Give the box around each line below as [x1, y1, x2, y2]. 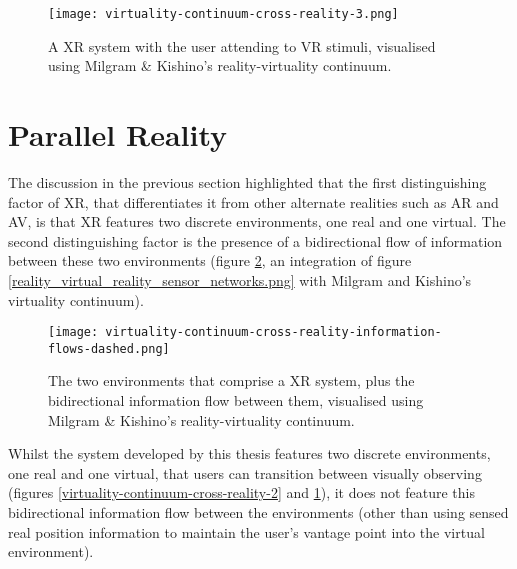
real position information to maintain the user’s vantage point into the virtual [8, 521, 485, 542]
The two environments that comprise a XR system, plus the [48, 370, 415, 391]
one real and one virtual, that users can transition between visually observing [8, 462, 482, 483]
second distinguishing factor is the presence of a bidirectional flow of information [8, 230, 503, 251]
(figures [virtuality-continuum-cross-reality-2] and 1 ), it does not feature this [8, 482, 475, 503]
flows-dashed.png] [48, 341, 170, 356]
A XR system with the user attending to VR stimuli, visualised [48, 35, 436, 56]
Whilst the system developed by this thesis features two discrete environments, [8, 443, 491, 464]
